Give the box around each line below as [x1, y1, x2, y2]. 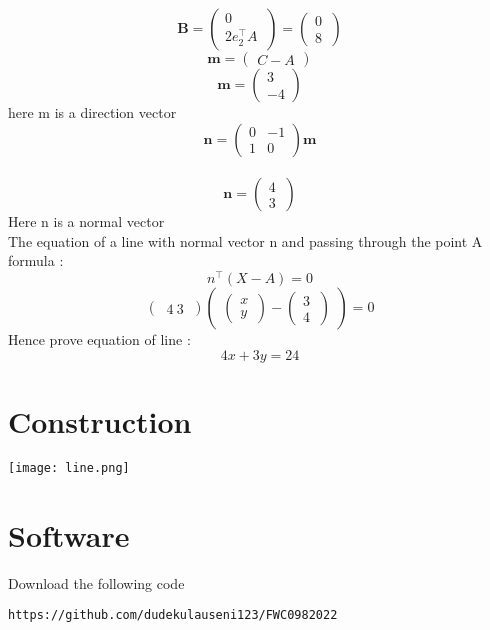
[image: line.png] [8, 460, 130, 475]
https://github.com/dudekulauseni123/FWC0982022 [8, 608, 338, 623]
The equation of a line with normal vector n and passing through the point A [8, 230, 483, 251]
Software [8, 514, 130, 555]
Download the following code [8, 572, 185, 593]
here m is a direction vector [8, 102, 177, 122]
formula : [8, 250, 64, 271]
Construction [8, 400, 192, 441]
